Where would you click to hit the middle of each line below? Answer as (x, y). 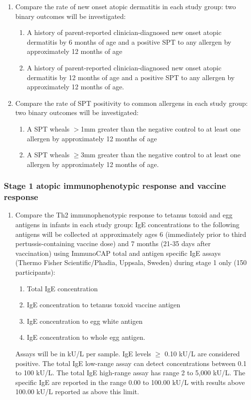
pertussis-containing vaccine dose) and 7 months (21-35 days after (113, 243)
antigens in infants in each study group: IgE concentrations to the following (127, 225)
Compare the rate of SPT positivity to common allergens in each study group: (132, 103)
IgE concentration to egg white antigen (85, 321)
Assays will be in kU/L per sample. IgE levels (83, 353)
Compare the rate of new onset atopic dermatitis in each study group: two (125, 6)
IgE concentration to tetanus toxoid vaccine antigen (104, 305)
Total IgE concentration (62, 288)
